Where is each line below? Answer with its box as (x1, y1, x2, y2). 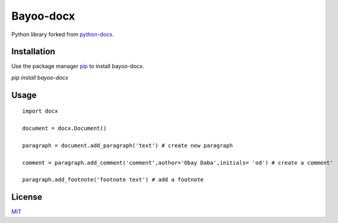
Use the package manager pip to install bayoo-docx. (11, 62, 144, 70)
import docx (22, 108, 58, 115)
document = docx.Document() (22, 125, 107, 132)
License (11, 192, 42, 202)
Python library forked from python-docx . (11, 31, 114, 38)
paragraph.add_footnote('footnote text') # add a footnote (22, 176, 204, 183)
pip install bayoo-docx (11, 74, 69, 81)
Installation (11, 47, 55, 57)
